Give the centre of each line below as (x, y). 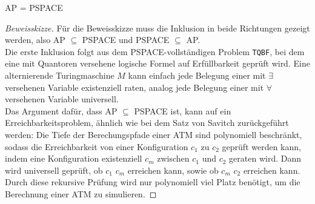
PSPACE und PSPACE (126, 40)
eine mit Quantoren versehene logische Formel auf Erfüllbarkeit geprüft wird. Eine (157, 63)
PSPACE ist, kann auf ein (183, 110)
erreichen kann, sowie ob (173, 170)
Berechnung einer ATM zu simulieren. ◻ (81, 193)
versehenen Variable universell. (62, 99)
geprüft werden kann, (261, 146)
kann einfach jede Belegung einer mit (197, 75)
